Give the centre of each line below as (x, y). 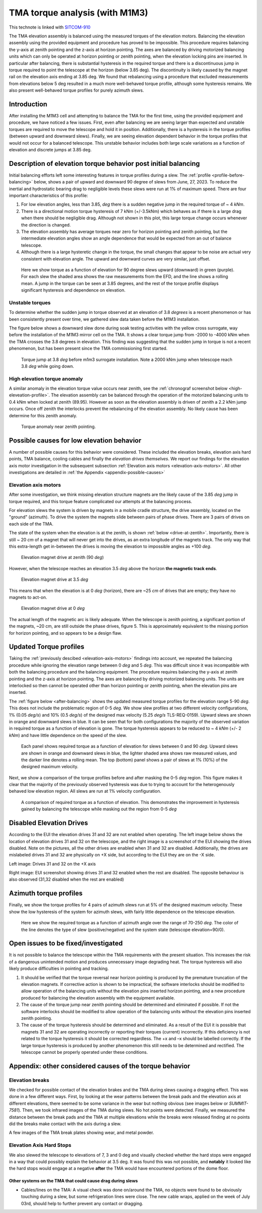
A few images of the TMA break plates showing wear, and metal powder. (82, 1132)
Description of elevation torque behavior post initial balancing (104, 163)
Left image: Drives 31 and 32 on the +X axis (52, 864)
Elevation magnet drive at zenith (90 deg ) (63, 557)
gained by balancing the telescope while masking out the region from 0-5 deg (99, 809)
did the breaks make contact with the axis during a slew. (65, 1124)
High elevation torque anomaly (46, 378)
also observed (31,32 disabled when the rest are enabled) (66, 879)
